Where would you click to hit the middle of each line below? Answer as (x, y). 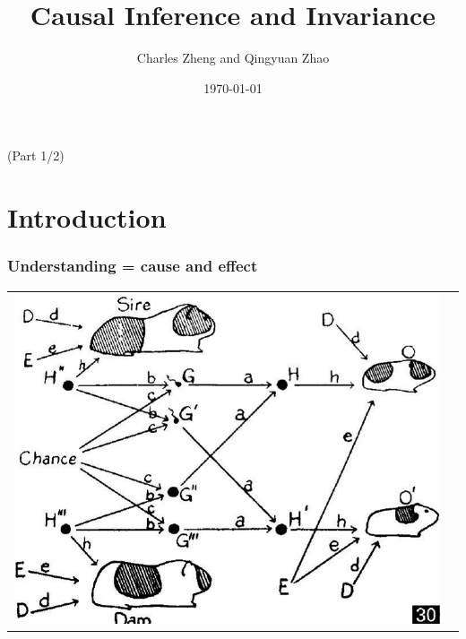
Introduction (87, 217)
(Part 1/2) (36, 155)
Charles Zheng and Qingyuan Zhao (233, 58)
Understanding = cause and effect (133, 266)
